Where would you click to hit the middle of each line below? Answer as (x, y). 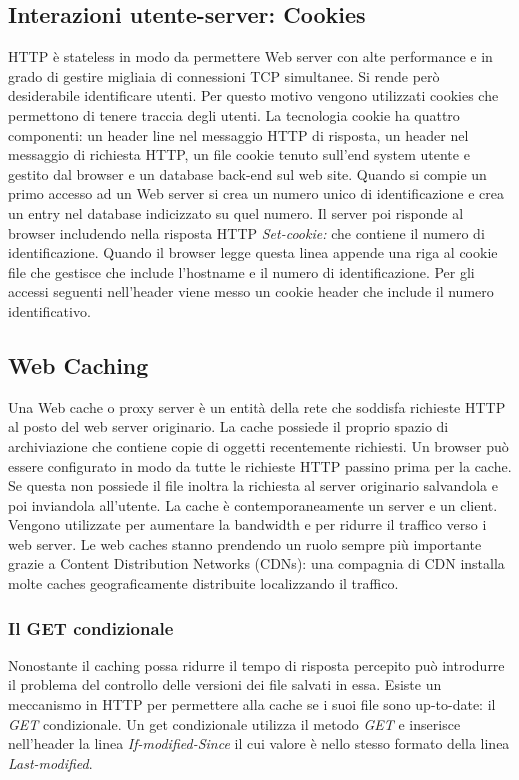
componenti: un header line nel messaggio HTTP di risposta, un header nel (238, 134)
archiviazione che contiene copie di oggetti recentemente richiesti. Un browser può (258, 445)
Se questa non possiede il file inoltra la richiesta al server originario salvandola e (253, 485)
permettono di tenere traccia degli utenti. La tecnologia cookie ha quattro (234, 114)
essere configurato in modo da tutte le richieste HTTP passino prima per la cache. (260, 465)
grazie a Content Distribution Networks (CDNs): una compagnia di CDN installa (256, 563)
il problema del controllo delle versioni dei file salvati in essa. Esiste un (225, 684)
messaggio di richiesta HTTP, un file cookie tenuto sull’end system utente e (239, 154)
